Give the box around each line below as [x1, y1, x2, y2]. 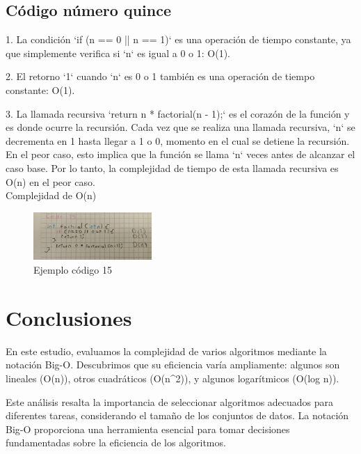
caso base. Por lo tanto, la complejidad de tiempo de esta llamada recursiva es [6, 160, 339, 175]
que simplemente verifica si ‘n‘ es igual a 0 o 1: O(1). [6, 45, 231, 60]
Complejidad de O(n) [6, 188, 97, 203]
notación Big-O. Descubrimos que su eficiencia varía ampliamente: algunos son [6, 357, 340, 372]
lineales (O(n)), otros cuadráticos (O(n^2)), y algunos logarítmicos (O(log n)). [6, 370, 339, 385]
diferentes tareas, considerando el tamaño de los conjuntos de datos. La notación [6, 408, 349, 423]
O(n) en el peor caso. [6, 174, 95, 189]
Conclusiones [6, 303, 132, 331]
